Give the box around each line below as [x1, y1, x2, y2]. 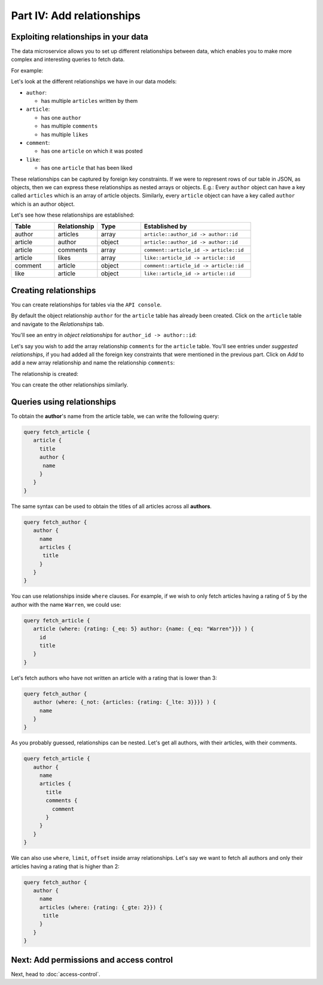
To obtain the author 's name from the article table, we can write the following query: [11, 413, 220, 420]
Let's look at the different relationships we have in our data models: [11, 78, 177, 85]
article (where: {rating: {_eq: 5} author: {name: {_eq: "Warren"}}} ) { [33, 625, 254, 633]
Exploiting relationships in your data [11, 32, 149, 42]
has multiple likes [41, 130, 89, 138]
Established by [144, 222, 187, 230]
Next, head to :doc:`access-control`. [11, 970, 100, 978]
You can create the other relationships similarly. [11, 381, 129, 388]
